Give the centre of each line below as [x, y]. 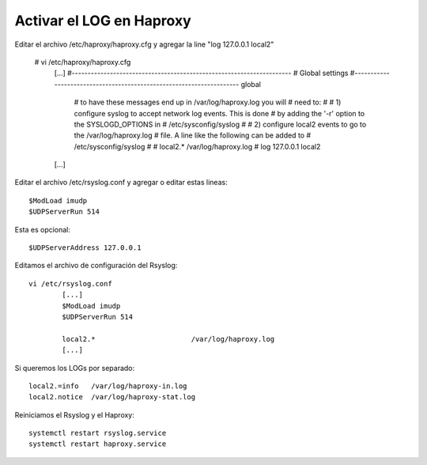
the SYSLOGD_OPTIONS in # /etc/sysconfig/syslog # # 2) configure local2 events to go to [220, 124]
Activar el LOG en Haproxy [103, 21]
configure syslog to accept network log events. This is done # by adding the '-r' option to [219, 113]
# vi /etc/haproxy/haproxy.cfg [83, 62]
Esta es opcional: [43, 229]
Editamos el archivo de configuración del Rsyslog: [96, 266]
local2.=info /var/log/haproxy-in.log [108, 386]
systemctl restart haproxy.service [98, 444]
